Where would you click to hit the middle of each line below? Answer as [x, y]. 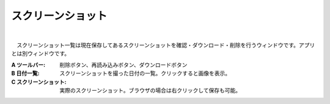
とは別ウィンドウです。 [41, 54]
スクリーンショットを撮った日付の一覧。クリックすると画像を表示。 [145, 74]
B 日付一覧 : [25, 74]
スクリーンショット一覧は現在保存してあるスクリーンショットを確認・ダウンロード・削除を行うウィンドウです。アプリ [166, 45]
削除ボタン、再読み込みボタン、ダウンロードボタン [123, 64]
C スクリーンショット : [39, 81]
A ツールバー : [28, 64]
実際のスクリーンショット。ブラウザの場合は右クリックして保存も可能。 [150, 90]
